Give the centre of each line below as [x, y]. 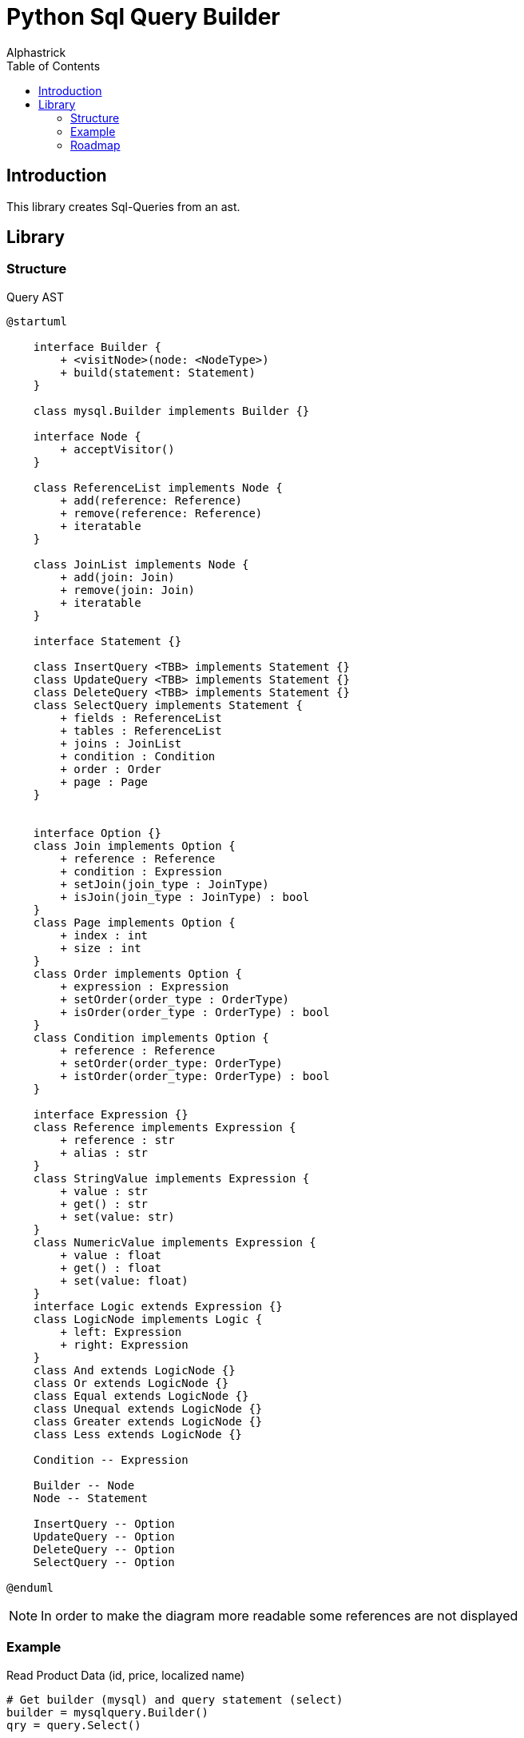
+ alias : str [104, 1152]
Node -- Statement [91, 1498]
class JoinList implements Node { [141, 564]
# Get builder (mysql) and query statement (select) [175, 1699]
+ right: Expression [124, 1344]
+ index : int [104, 935]
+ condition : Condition [138, 756]
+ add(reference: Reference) [151, 500]
